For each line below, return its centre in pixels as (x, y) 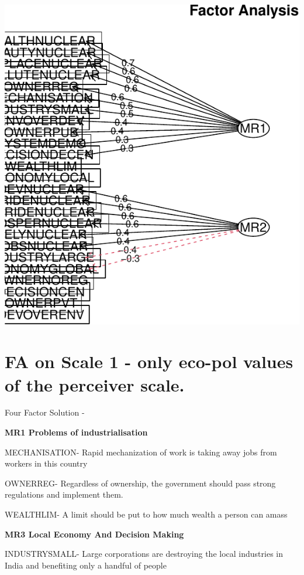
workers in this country (46, 463)
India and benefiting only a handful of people (86, 565)
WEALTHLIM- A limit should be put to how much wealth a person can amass (146, 514)
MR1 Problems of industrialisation (76, 432)
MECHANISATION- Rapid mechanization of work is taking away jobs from (141, 452)
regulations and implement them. (64, 494)
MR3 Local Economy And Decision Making (94, 534)
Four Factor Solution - (45, 412)
